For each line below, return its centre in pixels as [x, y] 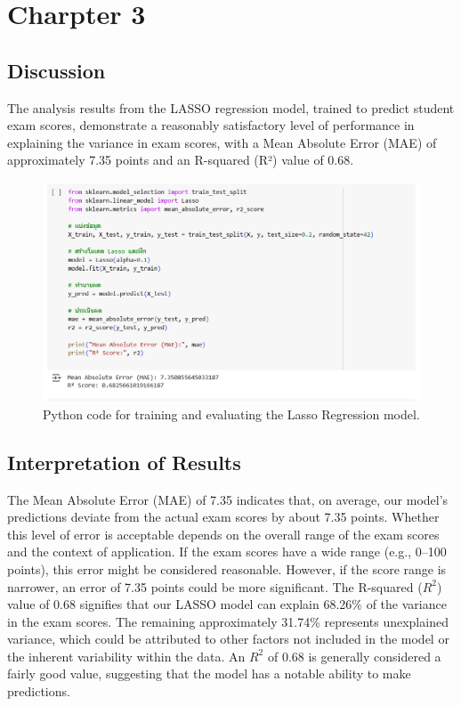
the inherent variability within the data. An [126, 656]
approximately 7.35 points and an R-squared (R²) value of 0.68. [181, 160]
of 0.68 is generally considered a [354, 656]
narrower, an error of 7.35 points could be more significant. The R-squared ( [215, 586]
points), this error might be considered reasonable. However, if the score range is [227, 568]
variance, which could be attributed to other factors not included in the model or [228, 639]
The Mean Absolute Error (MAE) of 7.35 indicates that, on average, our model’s [228, 499]
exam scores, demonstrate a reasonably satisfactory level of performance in [211, 125]
